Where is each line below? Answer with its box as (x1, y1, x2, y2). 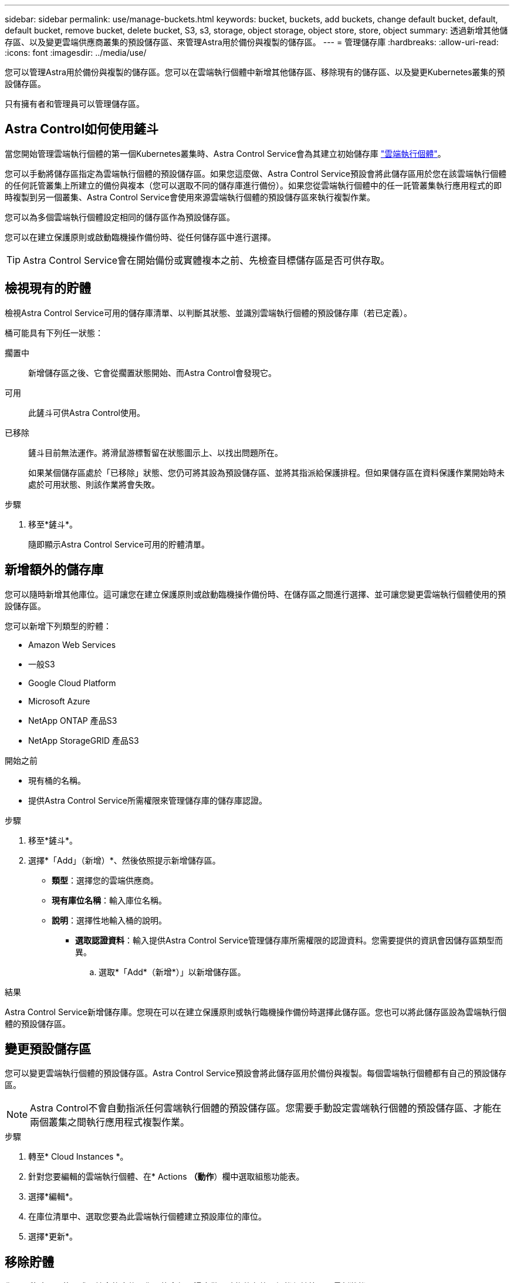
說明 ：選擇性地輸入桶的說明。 (52, 915, 167, 925)
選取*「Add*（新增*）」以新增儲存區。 (99, 966, 246, 977)
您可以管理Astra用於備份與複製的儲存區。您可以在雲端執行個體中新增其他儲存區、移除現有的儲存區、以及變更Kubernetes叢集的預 (5, 67, 505, 77)
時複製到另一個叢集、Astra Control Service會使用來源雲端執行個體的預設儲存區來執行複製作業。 (5, 192, 375, 202)
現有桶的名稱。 (28, 775, 86, 785)
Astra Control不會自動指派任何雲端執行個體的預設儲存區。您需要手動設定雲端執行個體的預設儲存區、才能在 (30, 1102, 502, 1114)
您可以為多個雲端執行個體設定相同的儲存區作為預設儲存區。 (5, 211, 235, 222)
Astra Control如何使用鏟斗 (5, 122, 159, 137)
